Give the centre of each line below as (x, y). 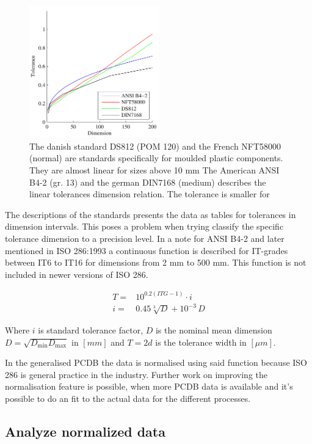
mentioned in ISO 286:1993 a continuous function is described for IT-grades (147, 250)
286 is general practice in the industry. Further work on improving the (136, 374)
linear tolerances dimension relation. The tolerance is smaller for (150, 194)
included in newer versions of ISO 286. (77, 274)
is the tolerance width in (201, 342)
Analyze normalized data (85, 431)
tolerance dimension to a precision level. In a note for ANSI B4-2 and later (145, 238)
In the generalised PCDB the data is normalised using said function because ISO (156, 362)
